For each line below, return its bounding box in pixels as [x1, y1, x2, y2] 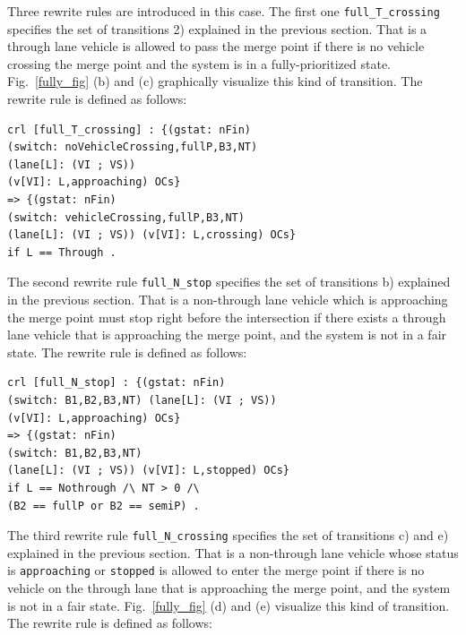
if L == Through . [7, 245, 116, 259]
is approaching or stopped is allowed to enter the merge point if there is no [7, 561, 425, 579]
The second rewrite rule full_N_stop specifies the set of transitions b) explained [7, 272, 451, 291]
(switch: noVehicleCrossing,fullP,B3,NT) [7, 141, 258, 154]
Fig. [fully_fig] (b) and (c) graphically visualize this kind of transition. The [7, 72, 423, 90]
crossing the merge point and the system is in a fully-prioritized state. [7, 54, 391, 73]
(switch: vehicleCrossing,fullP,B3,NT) [7, 210, 245, 224]
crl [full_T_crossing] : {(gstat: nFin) [7, 123, 252, 136]
